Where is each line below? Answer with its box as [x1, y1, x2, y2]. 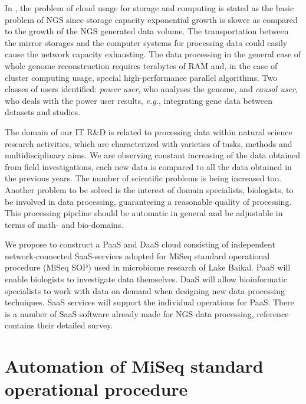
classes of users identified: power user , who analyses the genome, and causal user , [5, 83, 298, 95]
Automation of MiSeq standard [5, 354, 264, 378]
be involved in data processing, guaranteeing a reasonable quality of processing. [5, 195, 292, 207]
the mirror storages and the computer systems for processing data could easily [5, 36, 288, 48]
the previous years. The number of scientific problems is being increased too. [5, 172, 281, 184]
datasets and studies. [5, 106, 80, 118]
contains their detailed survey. [5, 319, 113, 331]
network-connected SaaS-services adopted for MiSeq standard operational [5, 249, 270, 262]
